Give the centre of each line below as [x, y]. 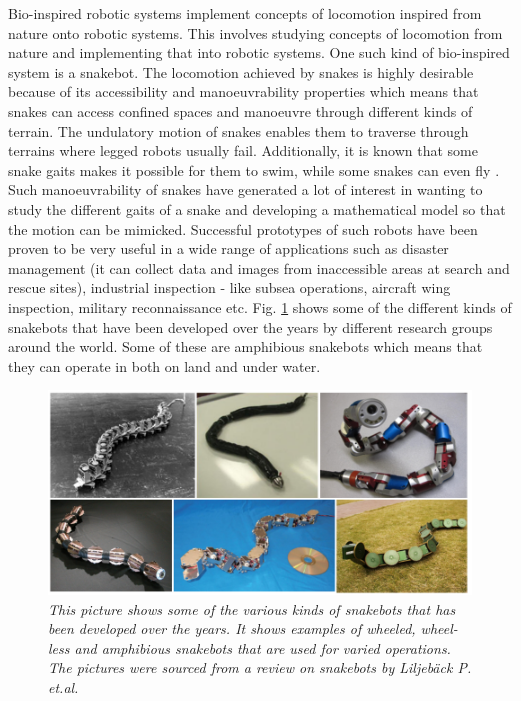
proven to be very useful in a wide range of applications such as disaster [228, 248]
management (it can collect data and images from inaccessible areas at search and [259, 267]
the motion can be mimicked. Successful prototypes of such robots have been [243, 228]
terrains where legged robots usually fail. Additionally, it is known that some [243, 150]
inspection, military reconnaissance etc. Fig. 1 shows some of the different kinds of [260, 306]
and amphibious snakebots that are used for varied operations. [262, 647]
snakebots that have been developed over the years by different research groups [250, 326]
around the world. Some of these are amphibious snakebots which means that [245, 346]
